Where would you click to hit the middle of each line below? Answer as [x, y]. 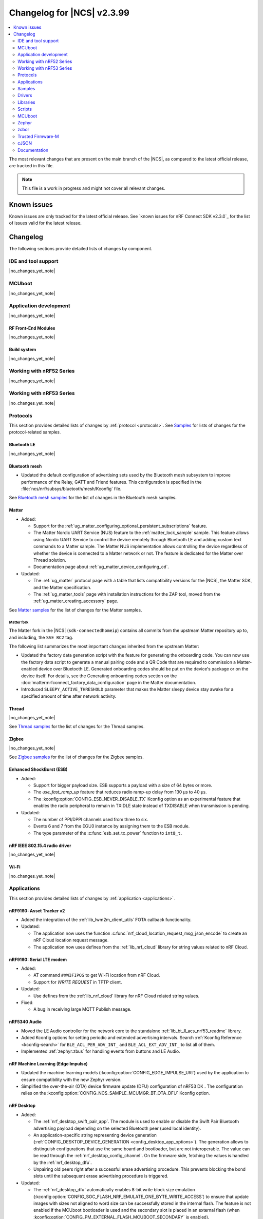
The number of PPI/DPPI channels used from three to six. [91, 819]
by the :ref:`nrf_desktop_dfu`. [63, 1162]
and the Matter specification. [62, 587]
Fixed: [27, 1003]
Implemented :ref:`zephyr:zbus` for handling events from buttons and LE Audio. [101, 1051]
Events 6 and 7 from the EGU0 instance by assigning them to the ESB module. [112, 826]
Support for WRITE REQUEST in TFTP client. [78, 982]
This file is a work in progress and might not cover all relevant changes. [94, 188]
